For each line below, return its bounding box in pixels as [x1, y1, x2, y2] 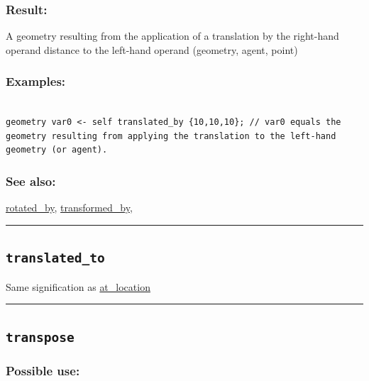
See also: [6, 172, 56, 189]
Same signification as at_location [6, 279, 150, 294]
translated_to [6, 250, 105, 266]
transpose [6, 329, 75, 345]
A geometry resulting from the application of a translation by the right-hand [6, 28, 339, 43]
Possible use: [6, 362, 80, 380]
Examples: [6, 72, 66, 90]
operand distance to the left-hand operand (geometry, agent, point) [6, 42, 298, 57]
